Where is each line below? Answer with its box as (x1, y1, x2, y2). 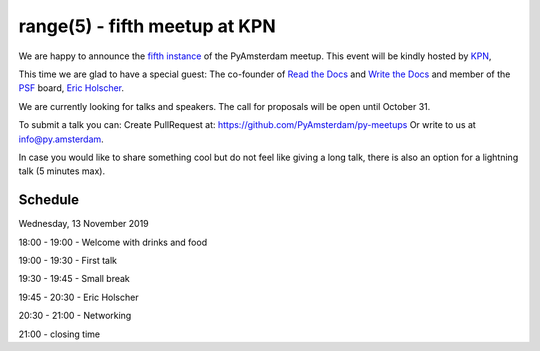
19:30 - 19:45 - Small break (18, 273, 130, 285)
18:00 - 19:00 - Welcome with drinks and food (18, 236, 208, 248)
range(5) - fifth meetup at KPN (18, 15, 276, 37)
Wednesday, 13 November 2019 (18, 218, 149, 230)
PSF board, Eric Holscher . (18, 82, 125, 94)
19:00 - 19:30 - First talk (18, 254, 118, 266)
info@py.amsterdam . (18, 133, 104, 145)
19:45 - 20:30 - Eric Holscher (18, 291, 139, 303)
